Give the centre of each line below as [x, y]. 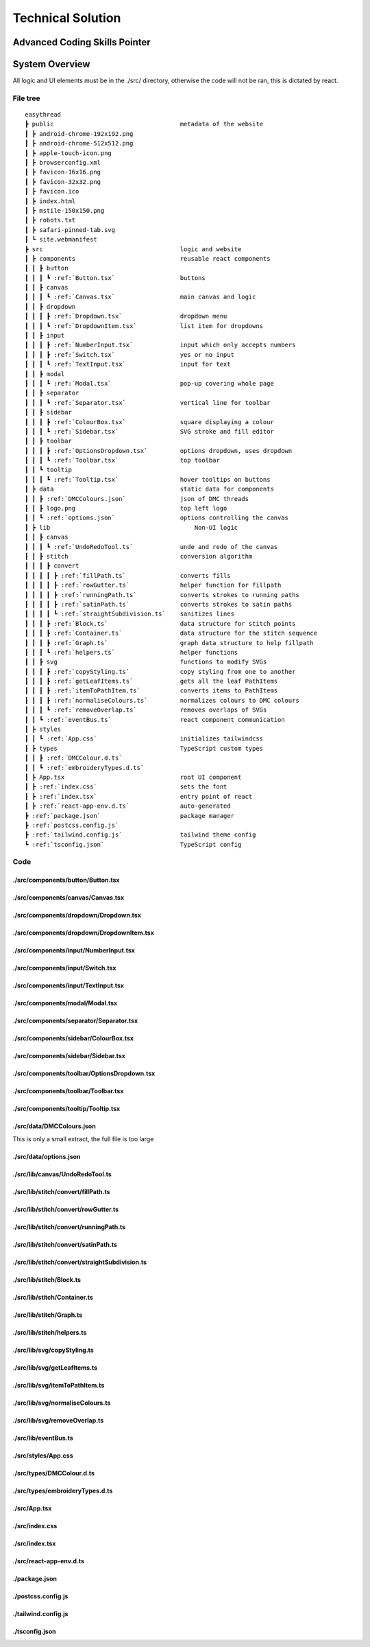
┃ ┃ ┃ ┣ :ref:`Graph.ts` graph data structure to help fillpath [170, 643]
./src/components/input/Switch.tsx [64, 968]
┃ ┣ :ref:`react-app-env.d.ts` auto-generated [128, 806]
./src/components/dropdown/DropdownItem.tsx [83, 933]
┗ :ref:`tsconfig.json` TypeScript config [133, 844]
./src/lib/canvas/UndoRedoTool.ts [62, 1174]
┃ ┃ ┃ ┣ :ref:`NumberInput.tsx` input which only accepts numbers [160, 345]
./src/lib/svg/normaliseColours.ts [62, 1403]
